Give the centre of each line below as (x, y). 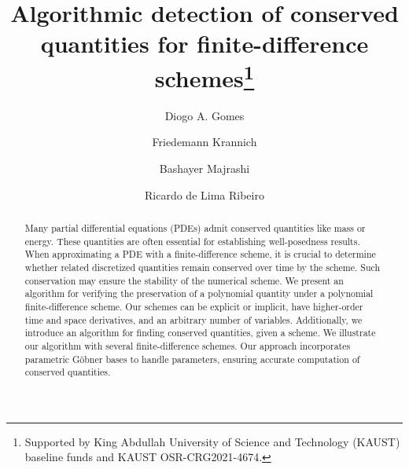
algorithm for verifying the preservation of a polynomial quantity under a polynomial (199, 293)
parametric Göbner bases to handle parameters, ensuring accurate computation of (192, 359)
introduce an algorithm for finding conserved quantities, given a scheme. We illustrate (200, 333)
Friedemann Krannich (204, 142)
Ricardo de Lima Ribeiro (204, 194)
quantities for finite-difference (204, 44)
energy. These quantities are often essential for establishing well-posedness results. (192, 241)
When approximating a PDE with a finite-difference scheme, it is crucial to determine (200, 254)
